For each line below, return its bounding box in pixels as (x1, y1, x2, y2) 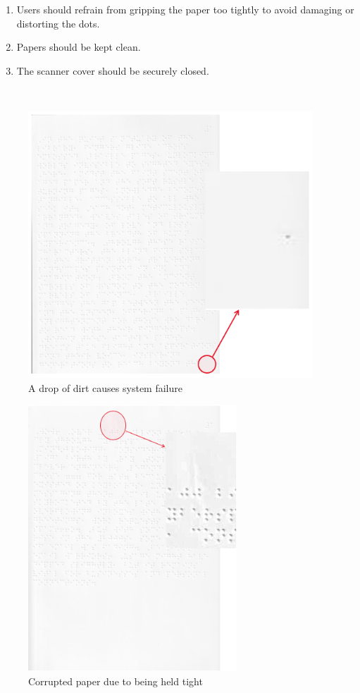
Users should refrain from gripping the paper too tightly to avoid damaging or (16, 2, 354, 16)
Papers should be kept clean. (16, 39, 141, 54)
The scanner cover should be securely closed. (16, 63, 209, 78)
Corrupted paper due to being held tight (28, 673, 203, 688)
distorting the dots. (16, 16, 100, 30)
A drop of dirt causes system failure (28, 380, 182, 395)
